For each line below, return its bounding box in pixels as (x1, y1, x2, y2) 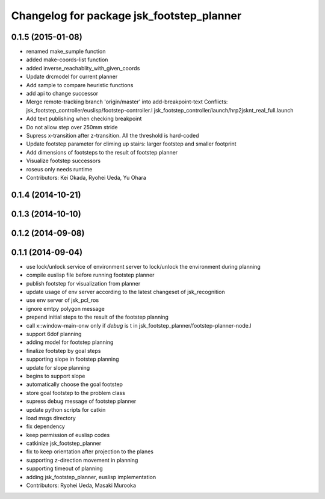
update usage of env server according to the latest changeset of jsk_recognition (26, 289, 225, 296)
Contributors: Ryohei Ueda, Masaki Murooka (26, 482, 137, 489)
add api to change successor (26, 90, 99, 97)
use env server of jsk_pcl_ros (26, 296, 99, 304)
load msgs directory (26, 414, 76, 421)
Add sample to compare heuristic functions (26, 81, 134, 88)
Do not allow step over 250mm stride (26, 123, 119, 130)
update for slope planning (26, 364, 90, 371)
